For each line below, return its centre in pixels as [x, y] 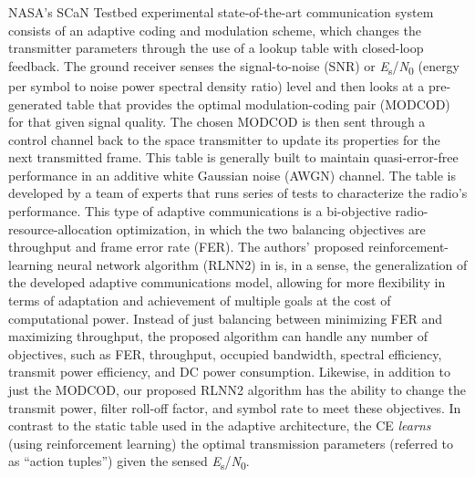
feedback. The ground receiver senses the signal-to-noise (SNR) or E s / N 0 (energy [234, 67]
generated [36, 104]
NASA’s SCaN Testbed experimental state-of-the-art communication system [221, 12]
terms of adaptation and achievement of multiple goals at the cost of [200, 301]
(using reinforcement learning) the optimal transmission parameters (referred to [231, 443]
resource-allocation [61, 228]
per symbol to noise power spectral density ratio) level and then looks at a [217, 85]
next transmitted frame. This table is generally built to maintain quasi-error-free [233, 157]
